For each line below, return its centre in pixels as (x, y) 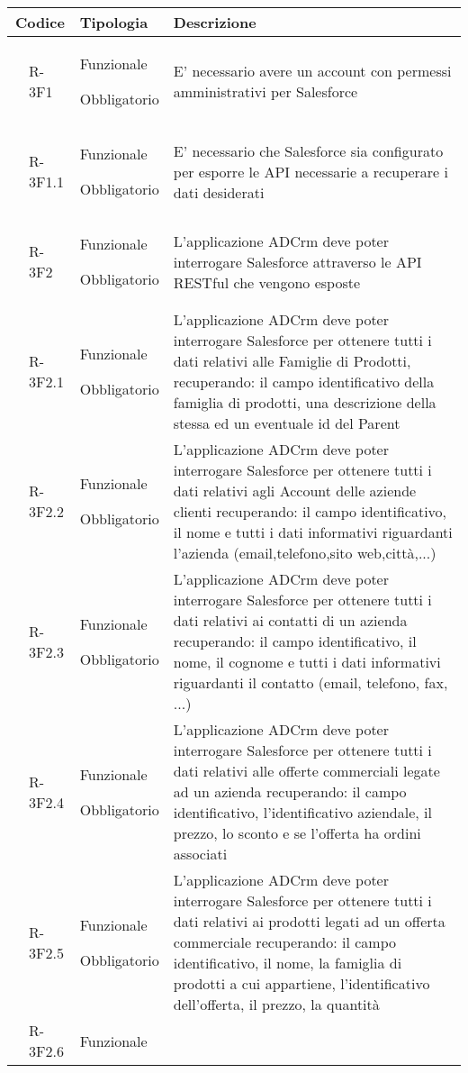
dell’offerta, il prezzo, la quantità (276, 1004)
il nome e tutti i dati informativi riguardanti (313, 532)
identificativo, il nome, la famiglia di (288, 963)
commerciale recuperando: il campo (285, 942)
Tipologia (114, 22)
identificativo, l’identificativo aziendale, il (302, 812)
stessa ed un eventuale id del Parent (287, 423)
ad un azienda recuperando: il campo (290, 791)
